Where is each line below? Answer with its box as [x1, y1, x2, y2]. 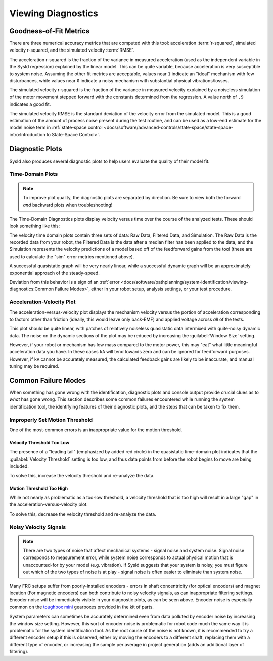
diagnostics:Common [9, 286, 54, 292]
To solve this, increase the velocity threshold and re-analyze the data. [9, 472, 155, 478]
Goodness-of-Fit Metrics [9, 27, 90, 35]
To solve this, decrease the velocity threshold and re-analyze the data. [9, 511, 156, 517]
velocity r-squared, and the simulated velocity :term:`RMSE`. [9, 47, 135, 53]
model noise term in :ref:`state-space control [9, 124, 103, 131]
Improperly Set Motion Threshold [9, 416, 93, 423]
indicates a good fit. [9, 101, 51, 107]
